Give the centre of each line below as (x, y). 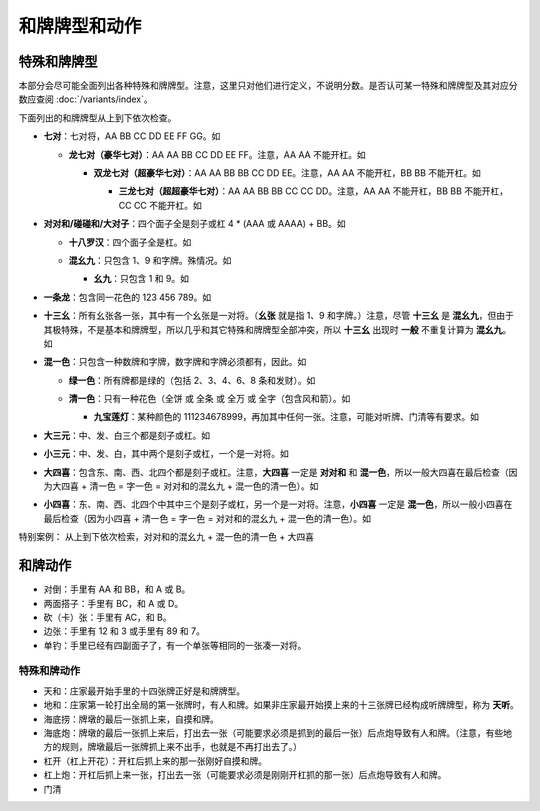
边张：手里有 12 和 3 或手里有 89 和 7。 (124, 631)
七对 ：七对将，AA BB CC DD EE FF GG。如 (132, 136)
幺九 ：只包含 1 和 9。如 (141, 279)
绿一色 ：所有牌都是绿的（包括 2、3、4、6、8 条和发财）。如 (192, 380)
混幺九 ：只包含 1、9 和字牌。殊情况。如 (150, 260)
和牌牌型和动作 (80, 26)
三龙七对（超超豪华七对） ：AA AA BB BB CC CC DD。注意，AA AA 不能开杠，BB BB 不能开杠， (313, 191)
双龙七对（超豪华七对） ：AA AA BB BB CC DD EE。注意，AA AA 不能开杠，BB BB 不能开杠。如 (287, 173)
